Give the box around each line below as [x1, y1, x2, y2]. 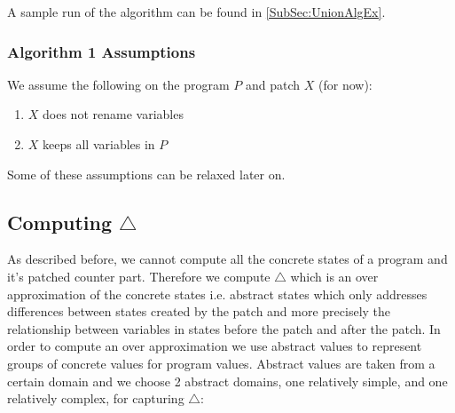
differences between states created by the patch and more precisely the [7, 302, 391, 321]
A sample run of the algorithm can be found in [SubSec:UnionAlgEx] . [7, 3, 386, 20]
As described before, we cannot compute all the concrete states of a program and [7, 250, 448, 268]
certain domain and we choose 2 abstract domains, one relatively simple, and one [7, 371, 448, 390]
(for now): [318, 75, 373, 93]
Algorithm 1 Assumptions [7, 40, 196, 62]
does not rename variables [43, 105, 184, 123]
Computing [7, 208, 113, 235]
